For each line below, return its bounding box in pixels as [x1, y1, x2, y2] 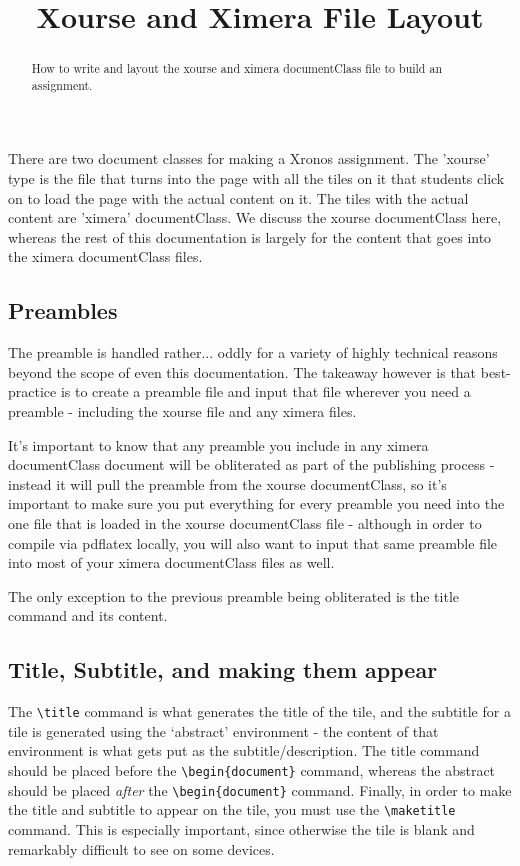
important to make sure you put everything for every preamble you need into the [8, 493, 505, 514]
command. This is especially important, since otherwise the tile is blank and [8, 818, 475, 839]
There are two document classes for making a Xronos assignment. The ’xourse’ [8, 148, 490, 169]
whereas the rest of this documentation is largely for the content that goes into [8, 226, 492, 247]
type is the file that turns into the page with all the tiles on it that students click [8, 168, 505, 189]
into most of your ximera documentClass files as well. [8, 552, 335, 573]
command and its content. [8, 605, 168, 626]
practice [8, 381, 57, 402]
